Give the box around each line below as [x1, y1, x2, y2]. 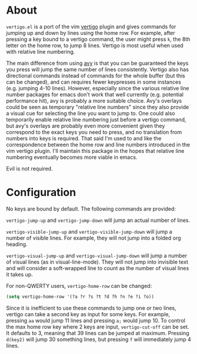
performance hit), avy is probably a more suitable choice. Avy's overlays [6, 97, 182, 104]
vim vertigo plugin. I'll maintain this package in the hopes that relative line [6, 147, 185, 154]
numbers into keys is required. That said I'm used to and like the [6, 135, 162, 142]
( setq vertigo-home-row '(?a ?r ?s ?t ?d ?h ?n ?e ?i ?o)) [6, 293, 155, 300]
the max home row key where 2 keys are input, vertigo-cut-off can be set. [6, 323, 189, 330]
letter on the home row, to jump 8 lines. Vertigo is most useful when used [6, 42, 184, 49]
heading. [6, 240, 28, 248]
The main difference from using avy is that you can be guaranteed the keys [6, 60, 189, 67]
